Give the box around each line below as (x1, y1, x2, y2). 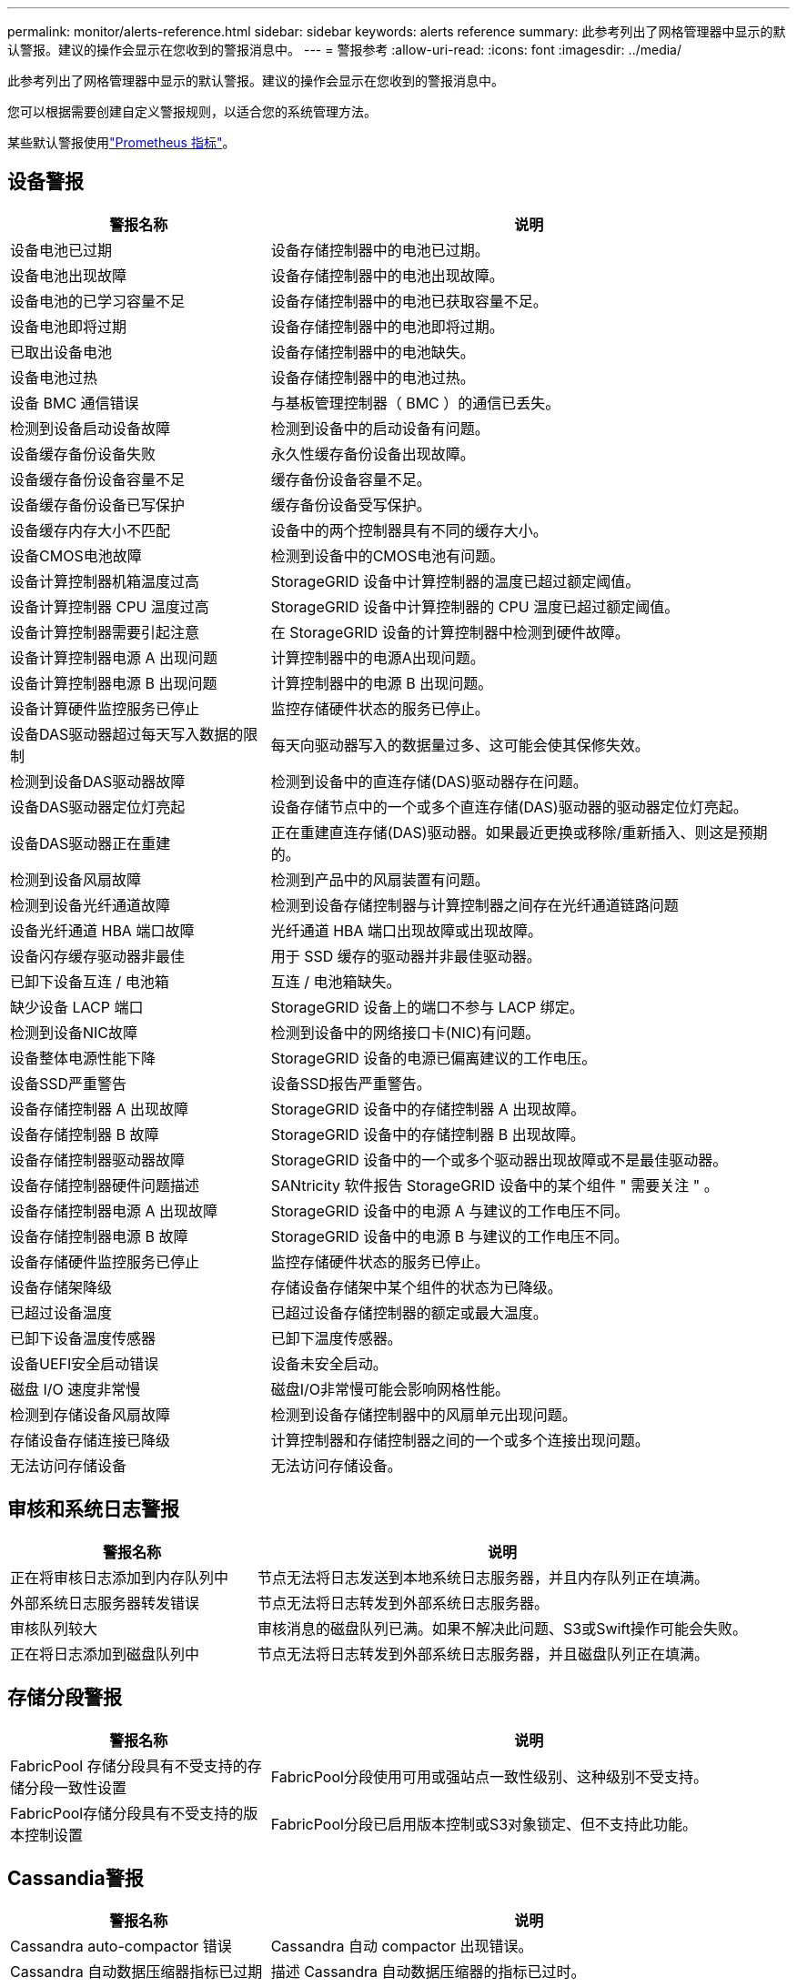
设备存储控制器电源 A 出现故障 (10, 1201, 218, 1220)
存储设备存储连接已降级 (10, 1430, 171, 1449)
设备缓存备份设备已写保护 (10, 495, 186, 514)
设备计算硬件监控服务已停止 (10, 699, 200, 718)
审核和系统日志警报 (7, 1498, 179, 1521)
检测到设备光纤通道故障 (10, 895, 171, 914)
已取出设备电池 (10, 342, 113, 361)
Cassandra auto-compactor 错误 (10, 1937, 232, 1956)
